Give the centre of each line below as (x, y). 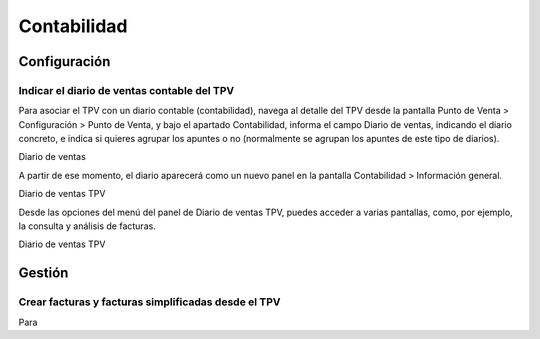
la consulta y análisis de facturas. (87, 226)
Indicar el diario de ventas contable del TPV (126, 90)
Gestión (43, 273)
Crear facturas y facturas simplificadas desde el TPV (149, 302)
